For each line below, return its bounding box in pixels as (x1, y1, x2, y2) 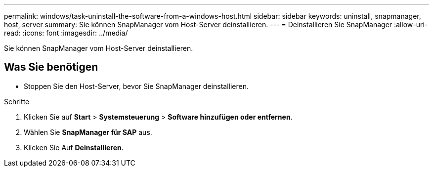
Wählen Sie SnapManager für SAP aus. (24, 128, 152, 136)
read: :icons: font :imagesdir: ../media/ (4, 29, 128, 37)
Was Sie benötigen (4, 61, 98, 74)
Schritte (4, 97, 30, 106)
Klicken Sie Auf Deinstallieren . (24, 143, 124, 152)
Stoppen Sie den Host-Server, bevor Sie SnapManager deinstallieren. (24, 82, 249, 90)
